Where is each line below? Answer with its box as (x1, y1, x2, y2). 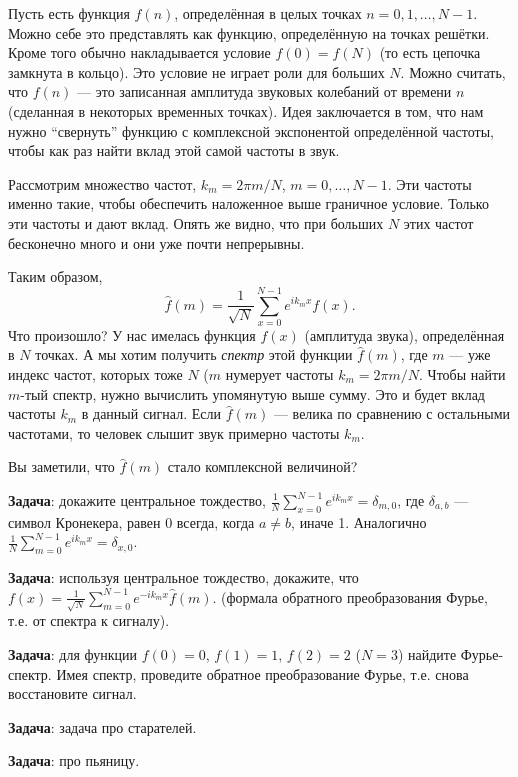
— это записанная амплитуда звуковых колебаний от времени (77, 81, 452, 102)
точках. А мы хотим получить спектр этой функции (35, 344, 353, 365)
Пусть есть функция (8, 3, 130, 23)
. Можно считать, (400, 61, 506, 82)
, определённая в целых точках (174, 3, 362, 23)
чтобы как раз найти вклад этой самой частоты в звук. (8, 140, 340, 161)
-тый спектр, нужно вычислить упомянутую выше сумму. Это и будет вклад (20, 383, 485, 404)
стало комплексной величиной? (167, 456, 358, 477)
